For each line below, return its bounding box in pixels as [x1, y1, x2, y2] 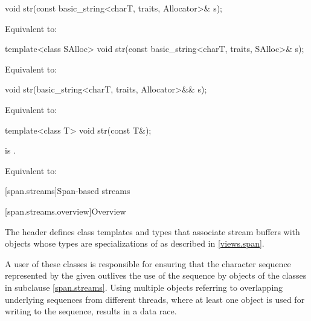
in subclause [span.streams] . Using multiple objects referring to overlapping [5, 280, 283, 293]
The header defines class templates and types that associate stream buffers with [5, 225, 300, 238]
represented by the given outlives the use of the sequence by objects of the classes [5, 269, 307, 282]
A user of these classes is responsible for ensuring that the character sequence [5, 257, 291, 270]
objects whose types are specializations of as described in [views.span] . [5, 237, 265, 250]
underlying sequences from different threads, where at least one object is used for [5, 293, 305, 305]
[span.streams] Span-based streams [5, 184, 130, 197]
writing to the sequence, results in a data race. [5, 305, 177, 317]
